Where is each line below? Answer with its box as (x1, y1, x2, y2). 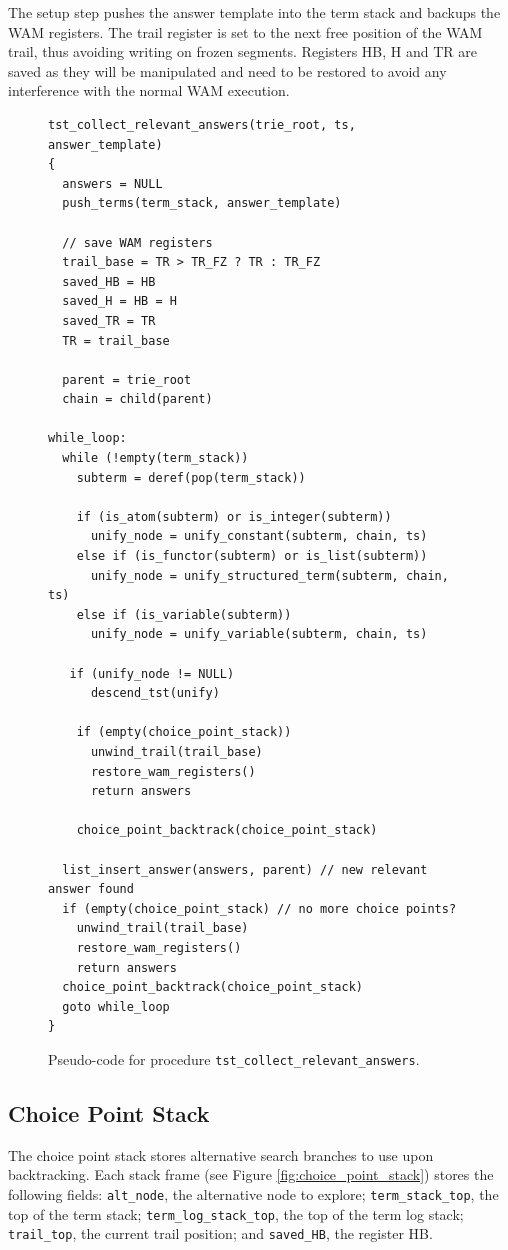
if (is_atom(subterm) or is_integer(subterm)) (76, 509, 392, 524)
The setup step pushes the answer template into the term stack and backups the (8, 2, 501, 22)
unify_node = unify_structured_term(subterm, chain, (90, 568, 449, 583)
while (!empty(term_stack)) (62, 451, 249, 466)
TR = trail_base (62, 333, 170, 348)
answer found (48, 882, 134, 897)
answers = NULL (62, 176, 163, 191)
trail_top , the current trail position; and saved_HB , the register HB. (8, 1223, 433, 1244)
